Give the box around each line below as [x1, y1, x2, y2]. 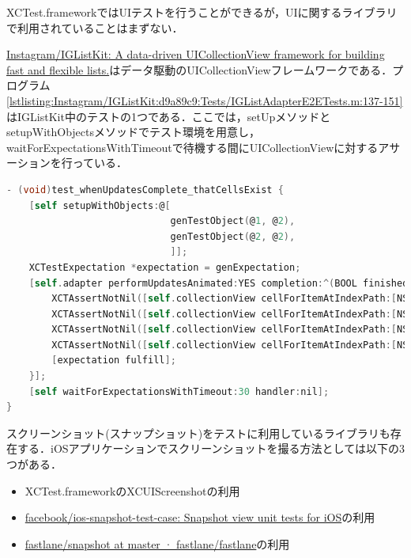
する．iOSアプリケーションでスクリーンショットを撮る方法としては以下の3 [17, 440, 405, 457]
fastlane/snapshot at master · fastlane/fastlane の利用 [25, 535, 290, 552]
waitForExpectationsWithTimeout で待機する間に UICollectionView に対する [6, 139, 379, 155]
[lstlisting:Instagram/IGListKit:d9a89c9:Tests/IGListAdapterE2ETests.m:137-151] [6, 92, 403, 108]
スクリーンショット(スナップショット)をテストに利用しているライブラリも [6, 424, 390, 441]
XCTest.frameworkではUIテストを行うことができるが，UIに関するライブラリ [6, 4, 398, 20]
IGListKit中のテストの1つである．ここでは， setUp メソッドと [17, 108, 331, 124]
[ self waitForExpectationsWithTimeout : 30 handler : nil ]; [28, 385, 330, 397]
